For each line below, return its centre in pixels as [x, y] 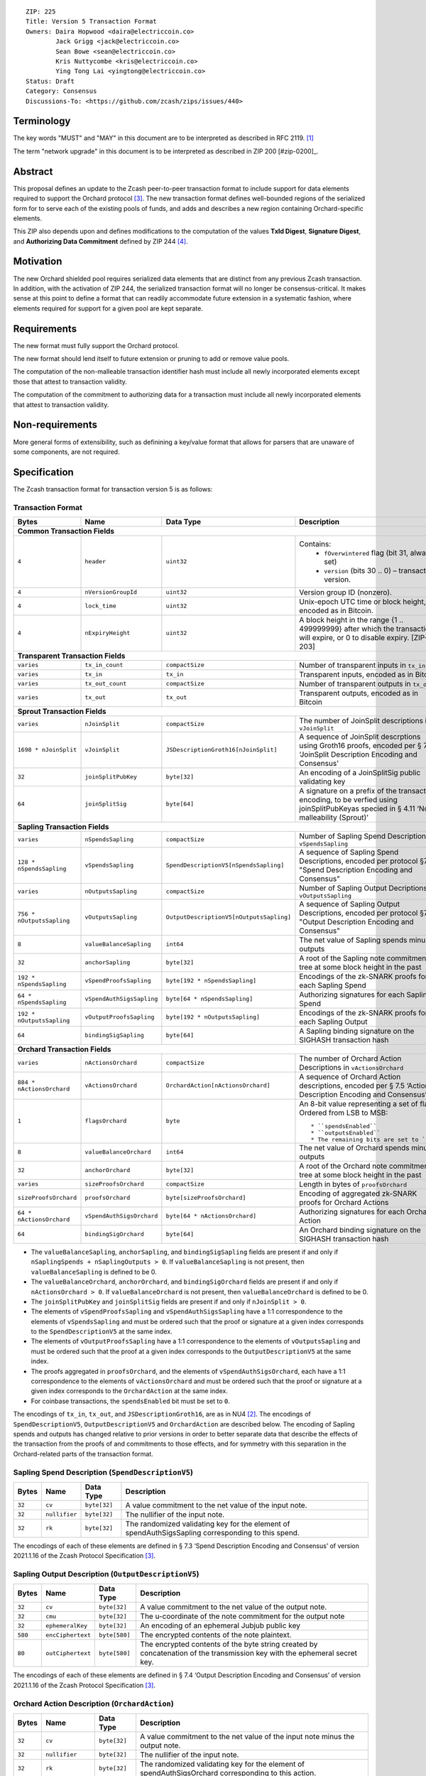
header [95, 562]
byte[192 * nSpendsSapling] [211, 981]
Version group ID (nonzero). [345, 592]
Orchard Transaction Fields [64, 1049]
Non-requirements [55, 425]
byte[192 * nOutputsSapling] [213, 1017]
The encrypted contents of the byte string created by [229, 1645]
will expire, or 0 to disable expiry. [354, 637]
